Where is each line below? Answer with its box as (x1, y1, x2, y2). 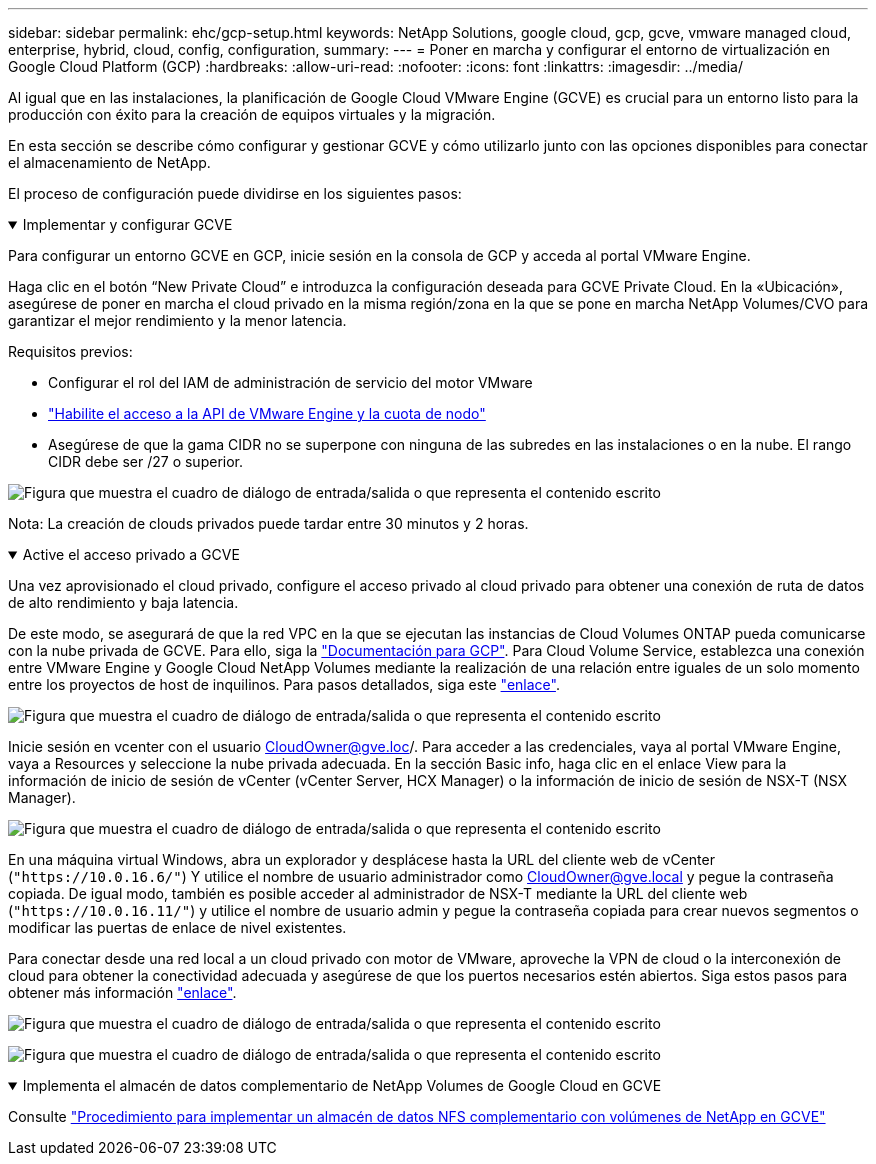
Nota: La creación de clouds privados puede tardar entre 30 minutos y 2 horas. (8, 515, 529, 532)
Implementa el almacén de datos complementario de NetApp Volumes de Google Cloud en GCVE (22, 1077, 662, 1094)
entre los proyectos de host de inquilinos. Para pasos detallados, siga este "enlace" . (8, 676, 560, 693)
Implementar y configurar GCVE (22, 216, 233, 233)
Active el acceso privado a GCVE (22, 546, 240, 563)
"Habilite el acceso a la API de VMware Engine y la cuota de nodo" (48, 405, 486, 422)
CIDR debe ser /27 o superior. (48, 453, 244, 470)
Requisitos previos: (8, 343, 133, 360)
